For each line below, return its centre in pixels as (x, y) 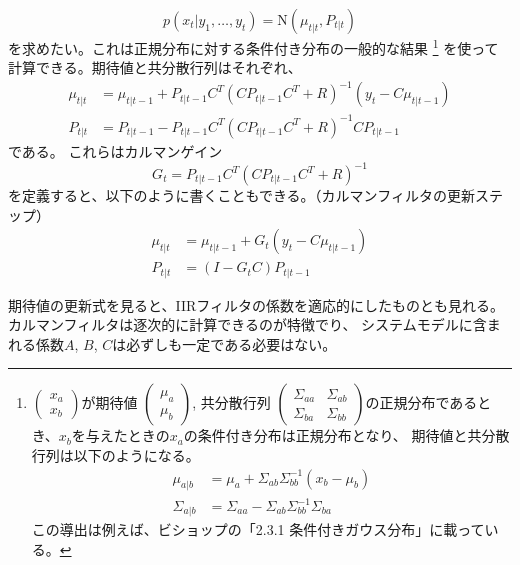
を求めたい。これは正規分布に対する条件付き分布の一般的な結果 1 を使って (253, 46)
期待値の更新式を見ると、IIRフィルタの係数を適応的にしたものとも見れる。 (256, 304)
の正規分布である (421, 402)
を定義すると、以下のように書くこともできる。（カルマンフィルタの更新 (241, 195)
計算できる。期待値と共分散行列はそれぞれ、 (155, 67)
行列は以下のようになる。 (115, 455)
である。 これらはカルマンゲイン (115, 150)
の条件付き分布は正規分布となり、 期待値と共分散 (346, 435)
